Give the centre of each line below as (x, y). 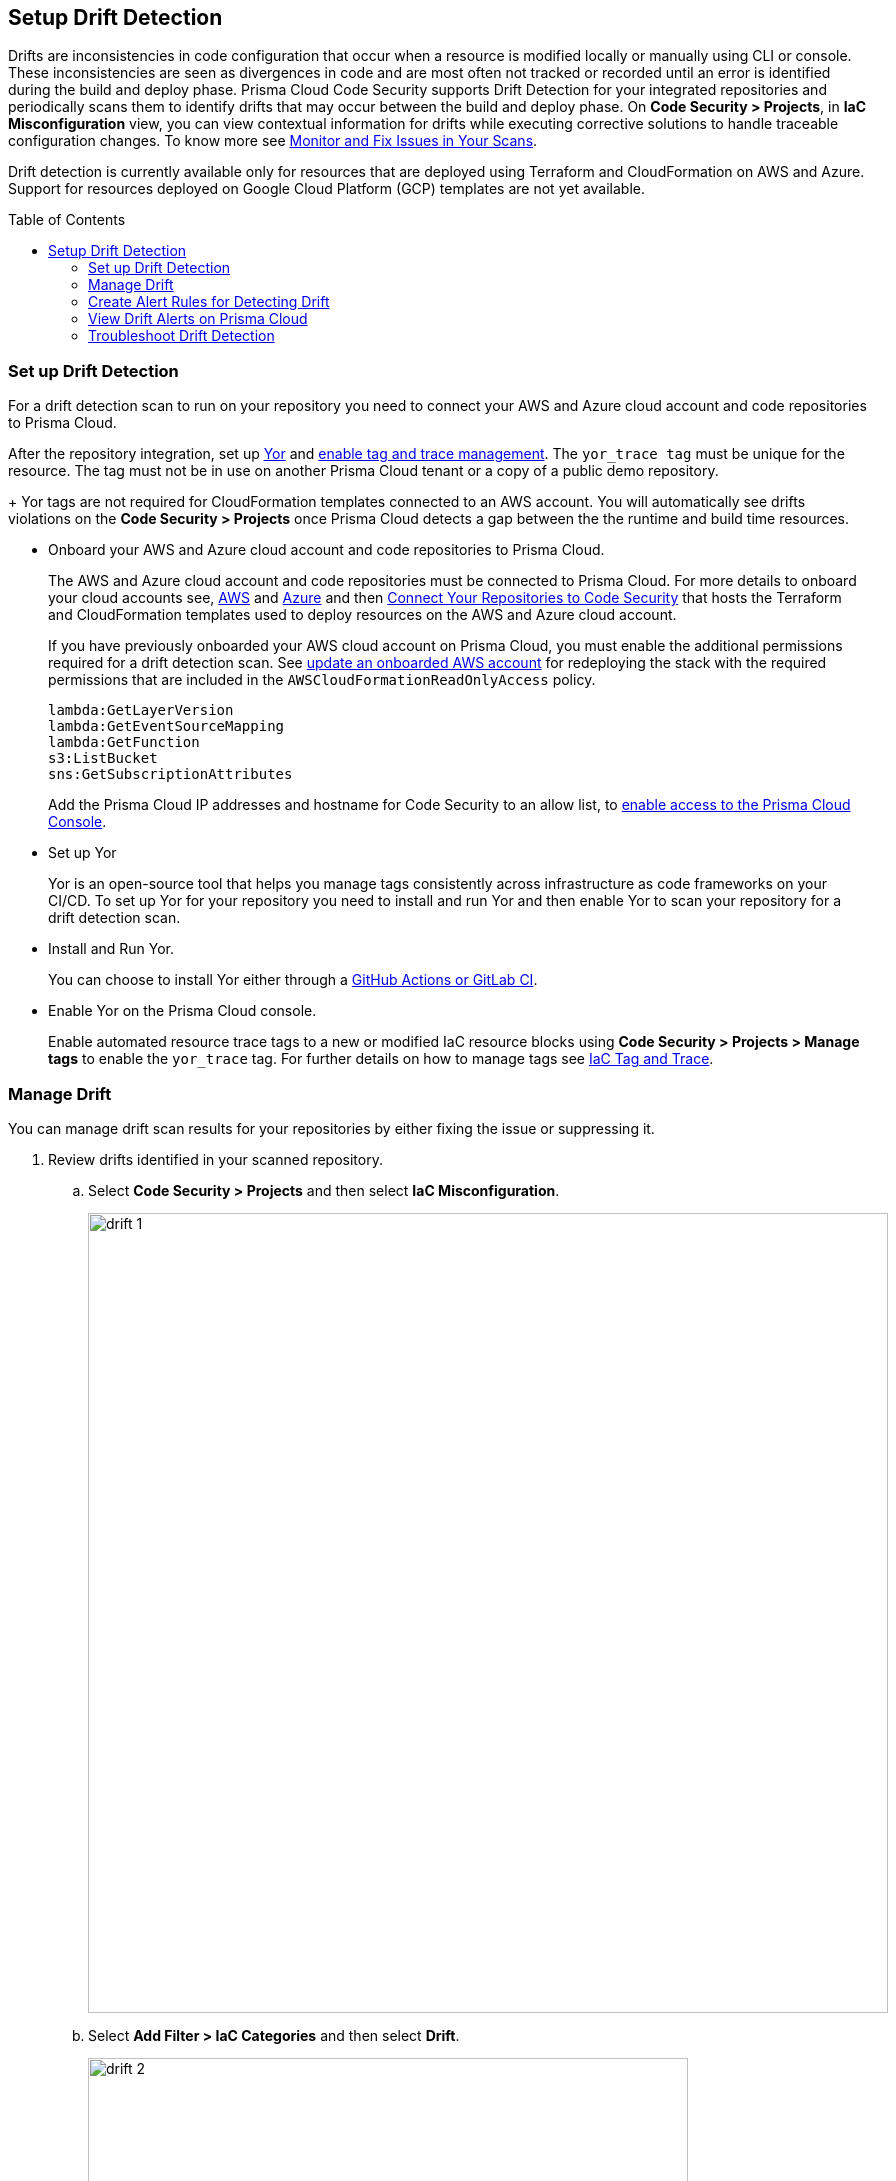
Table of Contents (67, 220)
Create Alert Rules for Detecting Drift (209, 302)
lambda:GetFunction (124, 742)
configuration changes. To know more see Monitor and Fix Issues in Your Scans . (273, 141)
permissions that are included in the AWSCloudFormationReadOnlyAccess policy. (322, 680)
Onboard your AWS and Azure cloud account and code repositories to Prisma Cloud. (326, 550)
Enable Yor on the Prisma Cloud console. (182, 1011)
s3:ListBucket (103, 758)
